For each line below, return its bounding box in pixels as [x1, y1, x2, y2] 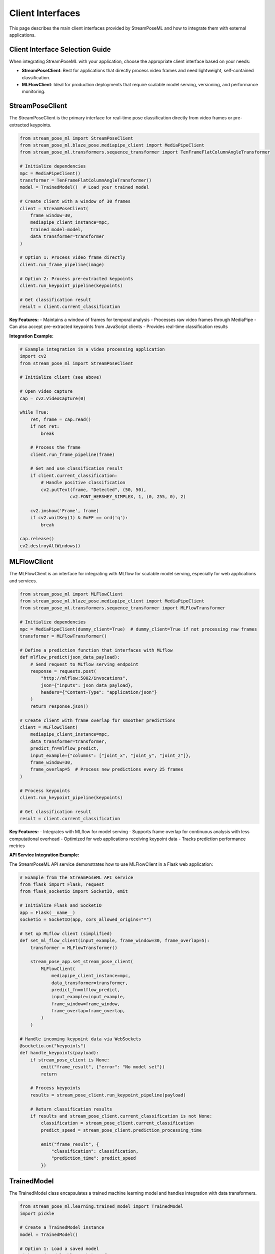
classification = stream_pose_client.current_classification [40, 1120, 194, 1126]
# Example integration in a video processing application [19, 346, 165, 352]
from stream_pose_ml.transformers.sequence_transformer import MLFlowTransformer [19, 605, 226, 611]
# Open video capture [19, 389, 73, 394]
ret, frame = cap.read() [30, 416, 91, 422]
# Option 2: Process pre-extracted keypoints [19, 276, 133, 281]
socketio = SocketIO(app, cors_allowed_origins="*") [19, 917, 152, 922]
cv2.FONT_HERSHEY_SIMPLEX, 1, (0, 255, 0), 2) [69, 494, 186, 500]
